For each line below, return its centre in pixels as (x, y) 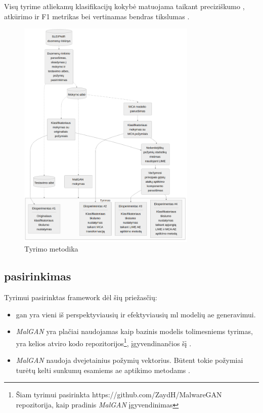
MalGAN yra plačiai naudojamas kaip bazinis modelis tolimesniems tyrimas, (134, 331)
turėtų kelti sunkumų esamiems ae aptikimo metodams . (103, 370)
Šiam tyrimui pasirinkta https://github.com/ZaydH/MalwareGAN (119, 395)
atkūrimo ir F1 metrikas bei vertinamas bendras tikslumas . (97, 16)
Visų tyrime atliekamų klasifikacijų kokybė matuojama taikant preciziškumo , (124, 6)
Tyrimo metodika (51, 249)
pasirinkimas (38, 276)
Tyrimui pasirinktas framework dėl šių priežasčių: (81, 297)
